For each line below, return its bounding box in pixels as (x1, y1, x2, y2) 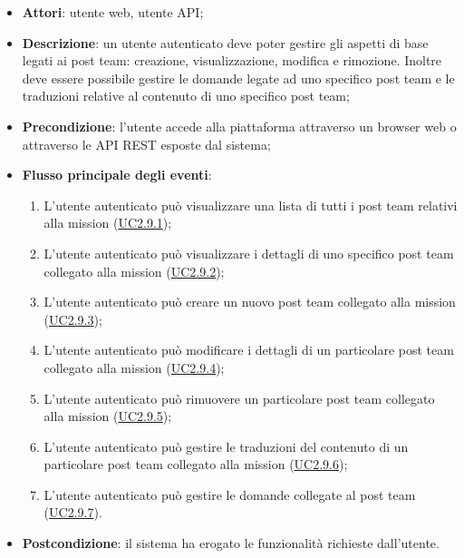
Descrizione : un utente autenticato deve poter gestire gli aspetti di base (22, 33, 429, 52)
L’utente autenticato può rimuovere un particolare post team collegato (43, 388, 435, 407)
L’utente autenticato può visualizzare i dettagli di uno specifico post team (43, 243, 454, 262)
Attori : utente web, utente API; (22, 3, 204, 21)
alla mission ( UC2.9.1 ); (43, 213, 172, 232)
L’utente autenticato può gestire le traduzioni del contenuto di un (43, 436, 409, 455)
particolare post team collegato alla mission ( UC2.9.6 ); (43, 455, 348, 474)
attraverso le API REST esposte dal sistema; (22, 134, 271, 153)
